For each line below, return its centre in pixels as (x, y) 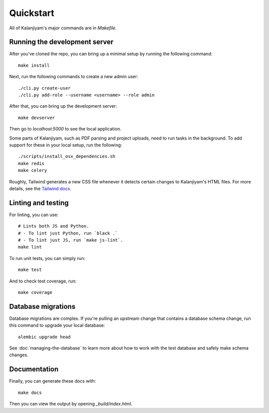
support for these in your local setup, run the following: (66, 145)
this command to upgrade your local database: (57, 325)
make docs (30, 393)
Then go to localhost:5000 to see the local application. (65, 129)
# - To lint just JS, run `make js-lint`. (71, 240)
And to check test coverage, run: (43, 281)
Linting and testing (39, 203)
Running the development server (62, 42)
